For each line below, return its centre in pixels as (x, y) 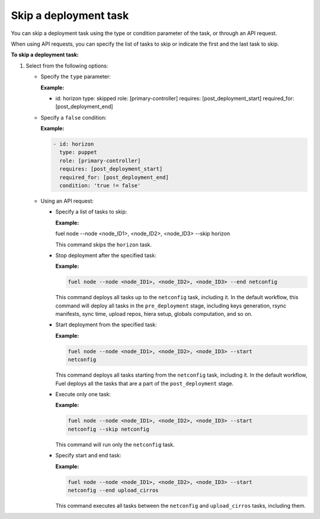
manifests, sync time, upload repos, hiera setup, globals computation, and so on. (154, 314)
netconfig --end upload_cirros (113, 490)
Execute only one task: (83, 394)
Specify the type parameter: (76, 76)
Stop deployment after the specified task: (106, 255)
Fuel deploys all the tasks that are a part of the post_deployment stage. (145, 383)
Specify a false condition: (73, 117)
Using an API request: (67, 201)
